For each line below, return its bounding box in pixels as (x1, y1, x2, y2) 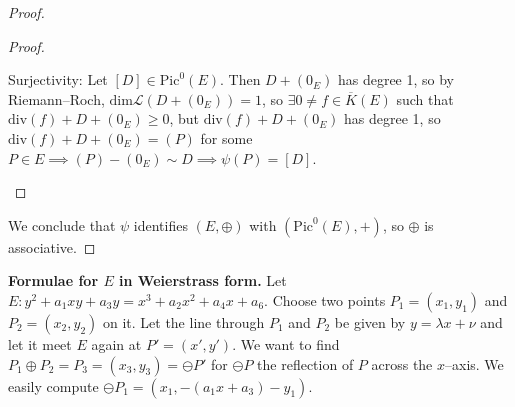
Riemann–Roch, (8, 88, 105, 109)
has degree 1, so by (337, 69, 455, 90)
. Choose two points (264, 289, 386, 310)
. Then (219, 69, 261, 90)
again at (91, 333, 142, 354)
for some (200, 127, 253, 148)
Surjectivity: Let (8, 69, 108, 90)
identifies (133, 214, 188, 235)
